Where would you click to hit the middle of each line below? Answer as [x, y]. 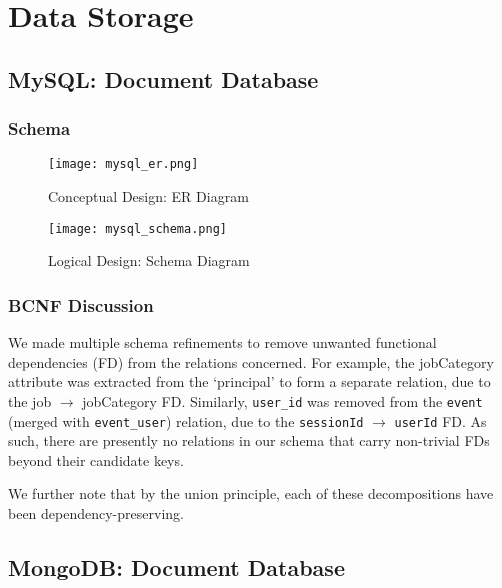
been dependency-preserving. [96, 512]
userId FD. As [440, 420]
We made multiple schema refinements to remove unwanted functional [222, 342]
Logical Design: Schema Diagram [149, 260]
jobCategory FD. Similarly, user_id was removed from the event [282, 400]
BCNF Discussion [81, 304]
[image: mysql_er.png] [123, 164]
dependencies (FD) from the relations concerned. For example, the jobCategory [251, 361]
